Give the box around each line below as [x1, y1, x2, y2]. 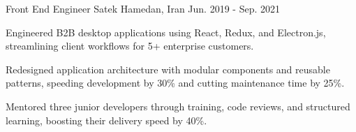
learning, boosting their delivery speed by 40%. [6, 112, 207, 127]
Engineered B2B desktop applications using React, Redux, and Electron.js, [6, 24, 326, 39]
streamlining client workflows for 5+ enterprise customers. [6, 38, 254, 53]
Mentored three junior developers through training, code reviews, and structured [6, 98, 350, 113]
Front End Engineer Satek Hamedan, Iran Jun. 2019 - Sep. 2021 [6, 1, 280, 15]
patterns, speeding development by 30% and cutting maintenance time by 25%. [6, 75, 345, 90]
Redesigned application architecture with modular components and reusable [6, 61, 330, 76]
